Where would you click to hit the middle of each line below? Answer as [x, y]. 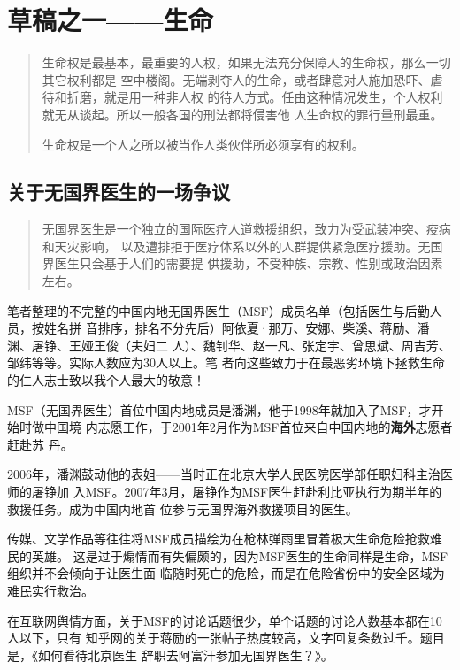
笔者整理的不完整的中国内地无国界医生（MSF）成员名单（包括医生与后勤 [218, 310]
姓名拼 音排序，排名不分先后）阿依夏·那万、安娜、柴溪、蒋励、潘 [237, 328]
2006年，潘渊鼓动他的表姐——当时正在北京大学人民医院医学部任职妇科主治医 [230, 474]
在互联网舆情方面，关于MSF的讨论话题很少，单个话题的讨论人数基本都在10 [225, 620]
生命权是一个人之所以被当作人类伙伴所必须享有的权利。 [203, 144]
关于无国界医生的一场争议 [119, 192]
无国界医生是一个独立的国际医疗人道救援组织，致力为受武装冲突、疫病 [246, 229]
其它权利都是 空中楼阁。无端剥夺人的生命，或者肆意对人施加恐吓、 [236, 79]
